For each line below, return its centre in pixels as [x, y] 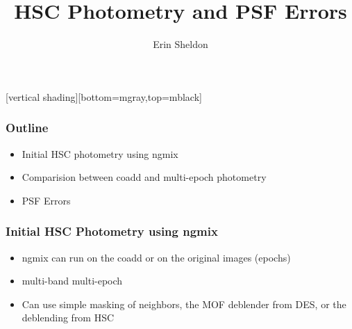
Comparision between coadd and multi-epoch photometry [144, 177]
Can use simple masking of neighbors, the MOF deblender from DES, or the [184, 304]
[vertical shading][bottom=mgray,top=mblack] [104, 96]
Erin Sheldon [181, 44]
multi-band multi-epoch [72, 281]
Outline [27, 128]
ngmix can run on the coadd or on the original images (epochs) [156, 257]
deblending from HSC [68, 318]
